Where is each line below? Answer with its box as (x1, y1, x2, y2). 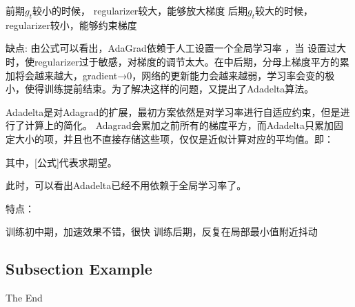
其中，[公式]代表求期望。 (6, 155, 117, 169)
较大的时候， (255, 3, 314, 17)
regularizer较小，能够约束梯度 (6, 17, 137, 32)
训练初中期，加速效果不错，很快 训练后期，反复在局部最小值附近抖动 (6, 224, 318, 239)
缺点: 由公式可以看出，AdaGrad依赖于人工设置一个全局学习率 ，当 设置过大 (6, 41, 347, 55)
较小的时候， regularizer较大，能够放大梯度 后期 (32, 3, 248, 17)
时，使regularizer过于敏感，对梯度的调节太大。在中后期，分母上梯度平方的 (6, 54, 340, 68)
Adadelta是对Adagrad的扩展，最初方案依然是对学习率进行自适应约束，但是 (6, 104, 341, 119)
